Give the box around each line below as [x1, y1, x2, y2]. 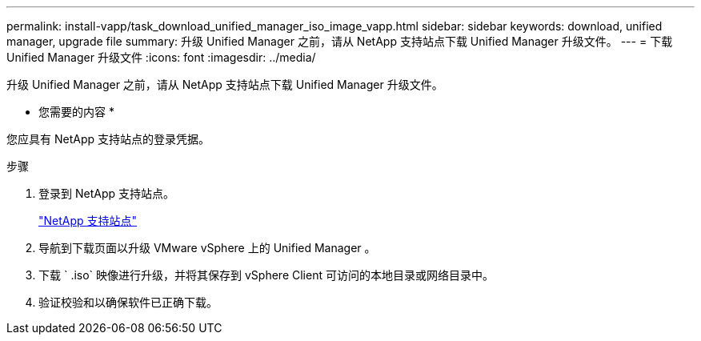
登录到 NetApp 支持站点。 [38, 187, 174, 200]
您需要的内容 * [38, 105, 114, 118]
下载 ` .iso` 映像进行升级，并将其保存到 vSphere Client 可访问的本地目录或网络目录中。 [38, 268, 494, 282]
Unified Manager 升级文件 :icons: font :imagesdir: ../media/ [6, 50, 316, 64]
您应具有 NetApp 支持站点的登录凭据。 [6, 132, 210, 146]
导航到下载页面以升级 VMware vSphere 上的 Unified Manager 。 [38, 241, 376, 255]
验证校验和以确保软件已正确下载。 [38, 295, 218, 309]
